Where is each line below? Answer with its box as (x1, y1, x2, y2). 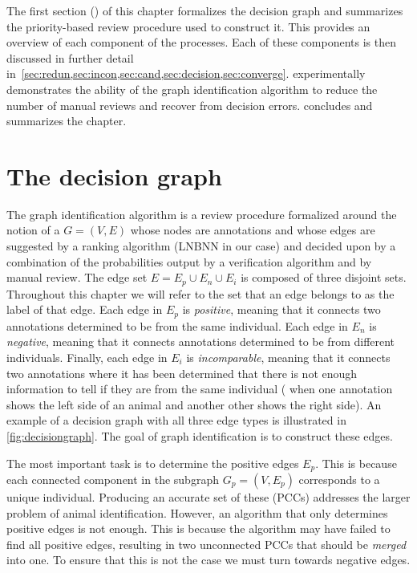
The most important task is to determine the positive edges (6, 454, 299, 471)
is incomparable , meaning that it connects (186, 348, 391, 365)
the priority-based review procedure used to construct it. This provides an (6, 18, 370, 35)
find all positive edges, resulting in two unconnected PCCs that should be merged (6, 535, 407, 552)
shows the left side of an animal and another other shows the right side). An (6, 396, 382, 412)
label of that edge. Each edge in (6, 301, 163, 318)
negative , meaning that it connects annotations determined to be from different (6, 333, 395, 350)
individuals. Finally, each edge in (6, 348, 168, 365)
